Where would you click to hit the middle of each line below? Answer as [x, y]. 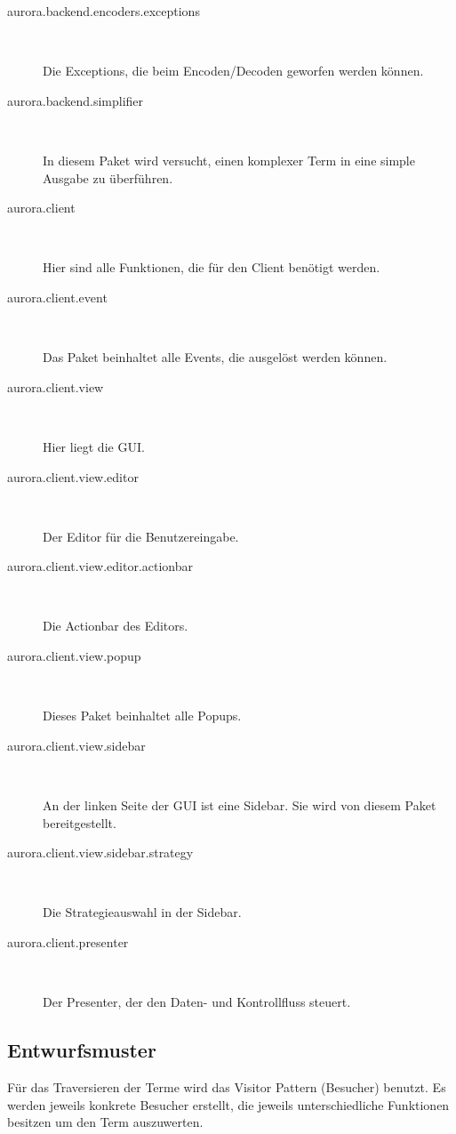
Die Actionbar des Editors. [116, 626]
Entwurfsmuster [82, 1050]
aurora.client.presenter [68, 942]
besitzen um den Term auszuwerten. [105, 1122]
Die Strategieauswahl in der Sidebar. [142, 912]
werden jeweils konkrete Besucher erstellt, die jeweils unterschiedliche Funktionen [228, 1104]
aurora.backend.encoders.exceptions [104, 11]
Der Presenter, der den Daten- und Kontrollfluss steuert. [197, 1002]
